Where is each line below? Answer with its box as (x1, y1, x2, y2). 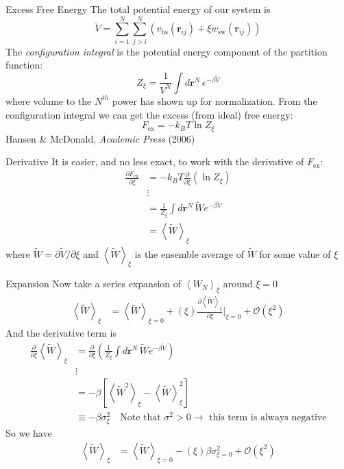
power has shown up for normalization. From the (112, 93, 317, 108)
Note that (120, 412, 161, 422)
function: (5, 58, 43, 72)
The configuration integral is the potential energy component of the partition (5, 44, 328, 58)
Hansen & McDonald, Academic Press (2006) (5, 131, 195, 145)
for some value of (259, 246, 331, 261)
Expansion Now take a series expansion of (5, 276, 182, 291)
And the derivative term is (5, 326, 116, 340)
